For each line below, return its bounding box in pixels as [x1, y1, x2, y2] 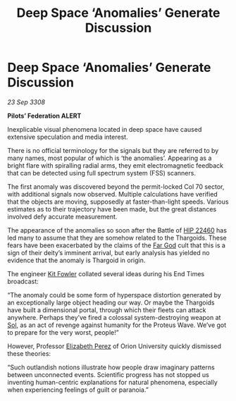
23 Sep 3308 [7, 97, 46, 106]
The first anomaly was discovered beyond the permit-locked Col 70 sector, [7, 182, 225, 191]
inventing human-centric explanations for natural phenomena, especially [7, 378, 218, 386]
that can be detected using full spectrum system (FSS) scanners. [7, 168, 196, 177]
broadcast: [7, 277, 39, 285]
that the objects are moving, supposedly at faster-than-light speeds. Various [7, 197, 229, 206]
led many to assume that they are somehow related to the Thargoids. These [7, 233, 227, 242]
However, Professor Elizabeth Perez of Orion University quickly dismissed [7, 342, 222, 350]
